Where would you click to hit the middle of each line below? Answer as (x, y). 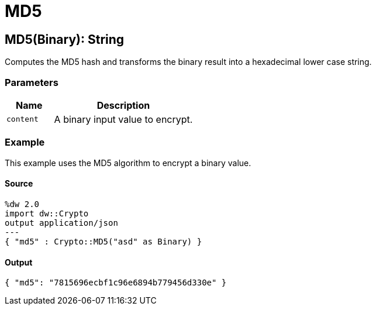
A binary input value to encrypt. (123, 119)
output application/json (61, 223)
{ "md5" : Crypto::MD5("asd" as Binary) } (104, 241)
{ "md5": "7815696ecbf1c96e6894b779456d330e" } (116, 283)
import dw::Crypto (47, 213)
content (23, 119)
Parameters (32, 82)
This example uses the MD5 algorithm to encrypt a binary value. (128, 163)
